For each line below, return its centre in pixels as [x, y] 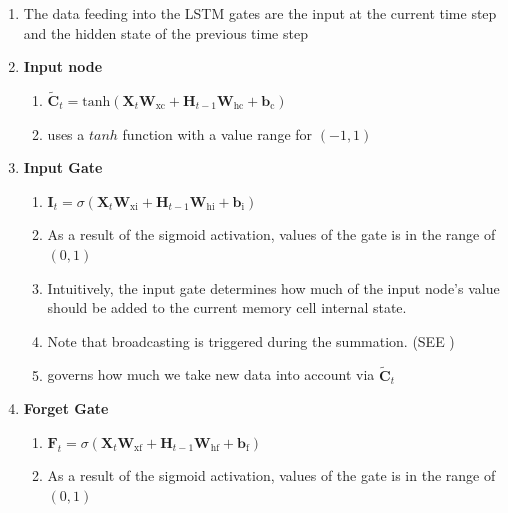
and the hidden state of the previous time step [165, 32]
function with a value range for [217, 133]
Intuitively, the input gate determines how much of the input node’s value [273, 287]
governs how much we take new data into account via [211, 374]
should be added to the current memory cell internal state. [227, 307]
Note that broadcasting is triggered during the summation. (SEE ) [251, 340]
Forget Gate [66, 408]
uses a [66, 133]
